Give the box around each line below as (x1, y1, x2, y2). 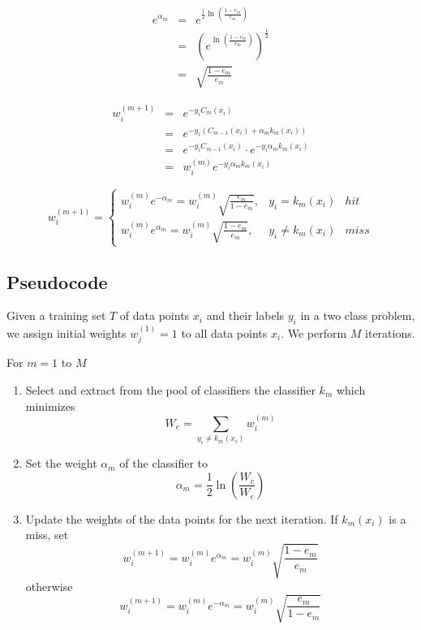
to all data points (181, 324, 268, 341)
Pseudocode (6, 269, 108, 294)
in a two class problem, (300, 307, 415, 324)
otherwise (25, 577, 73, 594)
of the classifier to (119, 455, 208, 472)
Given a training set (6, 307, 106, 324)
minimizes (25, 397, 75, 414)
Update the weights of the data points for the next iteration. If (25, 510, 338, 527)
